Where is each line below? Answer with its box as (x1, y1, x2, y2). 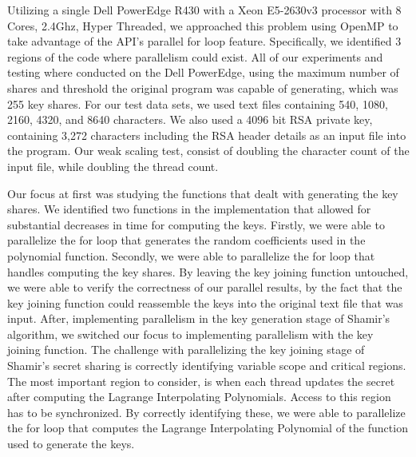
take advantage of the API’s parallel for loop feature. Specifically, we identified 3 (7, 33, 402, 50)
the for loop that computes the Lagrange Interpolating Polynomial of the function (7, 419, 408, 436)
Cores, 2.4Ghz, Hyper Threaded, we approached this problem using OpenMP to (7, 17, 398, 34)
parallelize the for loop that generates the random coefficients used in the (7, 232, 366, 248)
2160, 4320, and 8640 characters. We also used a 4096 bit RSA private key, (7, 111, 373, 128)
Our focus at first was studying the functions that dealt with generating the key (7, 185, 398, 201)
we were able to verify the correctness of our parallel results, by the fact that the (7, 279, 402, 296)
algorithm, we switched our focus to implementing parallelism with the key (7, 325, 374, 342)
